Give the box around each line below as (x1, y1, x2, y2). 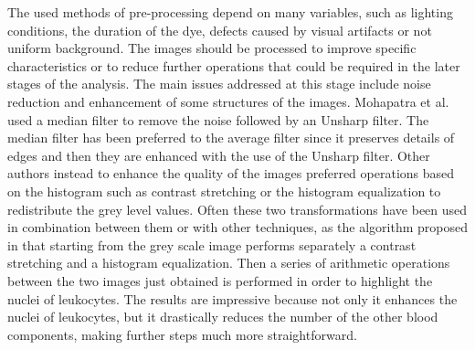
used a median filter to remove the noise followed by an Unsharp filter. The (7, 110, 429, 129)
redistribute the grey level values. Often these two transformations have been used (7, 199, 468, 218)
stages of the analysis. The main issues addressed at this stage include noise (7, 74, 431, 93)
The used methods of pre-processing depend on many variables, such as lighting (7, 3, 453, 21)
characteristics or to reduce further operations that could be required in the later (7, 56, 460, 75)
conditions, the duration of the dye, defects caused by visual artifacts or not (7, 20, 432, 39)
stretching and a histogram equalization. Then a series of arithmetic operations (7, 253, 450, 272)
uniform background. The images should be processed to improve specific (7, 38, 417, 58)
